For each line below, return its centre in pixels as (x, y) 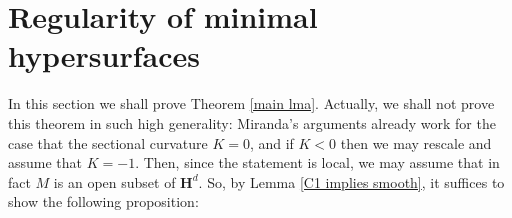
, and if (271, 142)
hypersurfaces (104, 55)
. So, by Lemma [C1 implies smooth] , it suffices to (351, 181)
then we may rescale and (416, 142)
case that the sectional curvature (108, 142)
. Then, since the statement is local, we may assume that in (317, 162)
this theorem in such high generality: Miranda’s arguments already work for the (252, 122)
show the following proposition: (103, 201)
